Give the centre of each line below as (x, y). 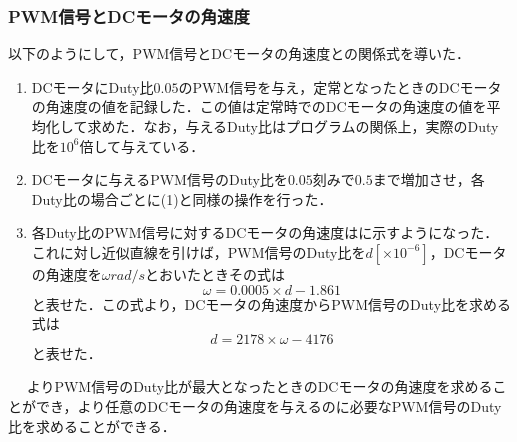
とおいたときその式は (215, 273)
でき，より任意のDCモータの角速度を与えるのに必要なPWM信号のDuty (268, 405)
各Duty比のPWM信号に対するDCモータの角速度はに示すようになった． (265, 232)
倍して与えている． (142, 145)
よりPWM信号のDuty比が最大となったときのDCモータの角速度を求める (259, 386)
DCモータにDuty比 (92, 86)
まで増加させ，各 (428, 179)
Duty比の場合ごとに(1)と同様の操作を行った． (182, 198)
